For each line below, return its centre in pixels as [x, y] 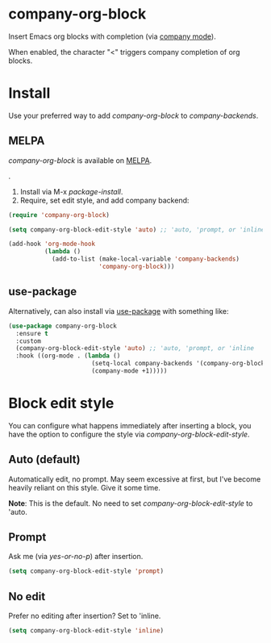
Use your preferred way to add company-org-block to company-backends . [133, 115]
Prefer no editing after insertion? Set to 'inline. [85, 616]
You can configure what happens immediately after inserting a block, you [130, 425]
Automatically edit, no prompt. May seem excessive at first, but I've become [135, 479]
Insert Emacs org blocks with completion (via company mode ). [112, 36]
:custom [29, 341]
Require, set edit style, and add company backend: [104, 200]
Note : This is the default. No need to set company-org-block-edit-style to [131, 503]
